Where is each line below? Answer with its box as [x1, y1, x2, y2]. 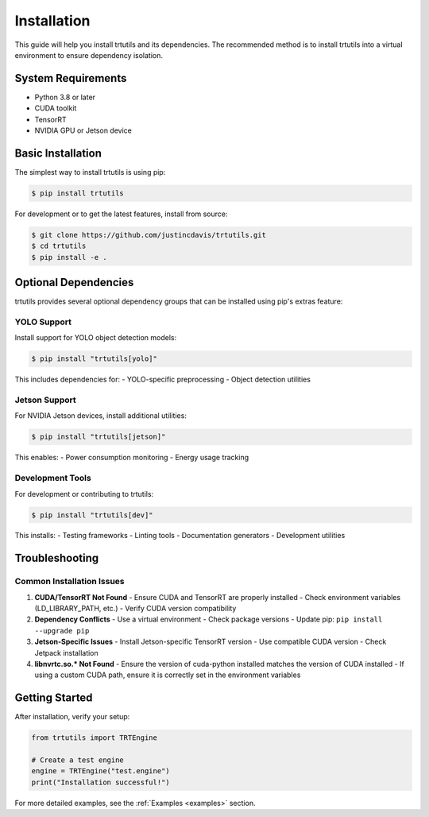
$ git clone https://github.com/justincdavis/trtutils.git [31, 230, 266, 239]
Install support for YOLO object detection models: [14, 333, 177, 343]
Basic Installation [14, 146, 102, 160]
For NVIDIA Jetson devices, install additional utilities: [14, 411, 187, 420]
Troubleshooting [14, 552, 99, 565]
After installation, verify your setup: [14, 712, 130, 722]
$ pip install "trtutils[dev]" [31, 510, 154, 520]
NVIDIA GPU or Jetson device [34, 126, 133, 135]
